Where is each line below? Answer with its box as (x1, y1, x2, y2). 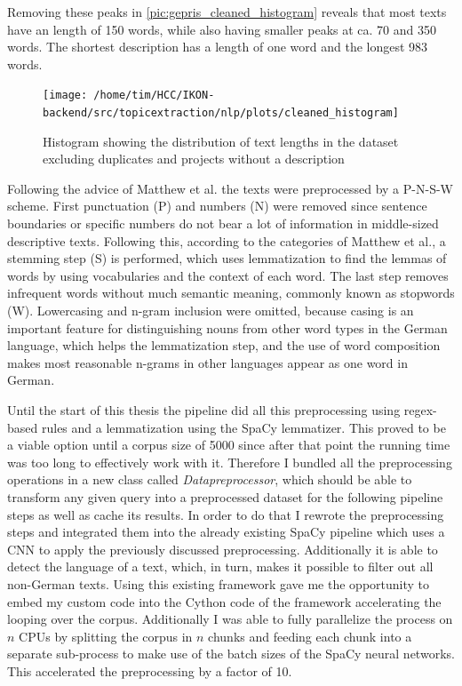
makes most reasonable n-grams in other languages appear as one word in (7, 353, 408, 371)
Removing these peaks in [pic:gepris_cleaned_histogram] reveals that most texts (7, 3, 447, 20)
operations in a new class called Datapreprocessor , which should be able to (7, 470, 412, 489)
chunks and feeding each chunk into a (208, 626, 412, 645)
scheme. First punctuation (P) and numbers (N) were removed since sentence (7, 196, 427, 215)
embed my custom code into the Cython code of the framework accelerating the (7, 592, 442, 610)
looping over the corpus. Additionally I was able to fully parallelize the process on (7, 610, 453, 628)
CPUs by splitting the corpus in (19, 626, 193, 645)
